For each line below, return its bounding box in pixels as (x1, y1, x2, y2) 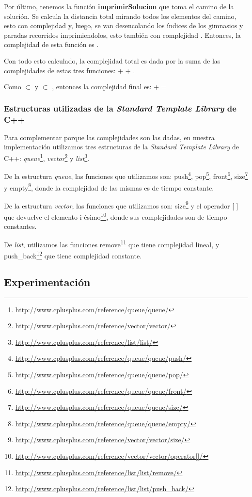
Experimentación (4, 274, 91, 289)
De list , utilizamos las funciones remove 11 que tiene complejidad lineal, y (4, 238, 220, 249)
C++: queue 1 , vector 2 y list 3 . (4, 152, 90, 163)
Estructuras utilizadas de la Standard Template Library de (4, 102, 236, 114)
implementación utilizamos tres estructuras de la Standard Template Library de (4, 142, 239, 152)
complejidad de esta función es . (4, 39, 99, 49)
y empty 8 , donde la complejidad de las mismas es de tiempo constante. (4, 181, 214, 192)
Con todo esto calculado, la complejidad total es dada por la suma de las (4, 55, 220, 65)
